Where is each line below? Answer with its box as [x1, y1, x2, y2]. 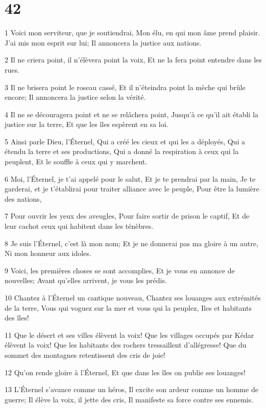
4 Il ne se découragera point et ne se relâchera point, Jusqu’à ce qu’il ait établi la [5, 109, 258, 119]
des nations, [5, 193, 42, 204]
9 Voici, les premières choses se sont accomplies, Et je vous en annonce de [5, 265, 235, 275]
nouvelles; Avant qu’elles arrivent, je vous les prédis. [5, 275, 167, 286]
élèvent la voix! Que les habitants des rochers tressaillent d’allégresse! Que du [5, 339, 247, 350]
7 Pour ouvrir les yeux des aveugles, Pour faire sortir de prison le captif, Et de [5, 210, 250, 221]
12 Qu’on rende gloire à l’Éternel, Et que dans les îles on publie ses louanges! [5, 367, 246, 377]
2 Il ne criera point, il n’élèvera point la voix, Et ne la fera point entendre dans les [5, 54, 262, 65]
